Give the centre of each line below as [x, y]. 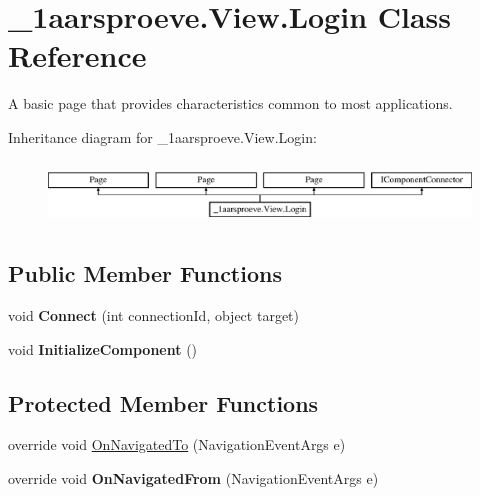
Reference [77, 55]
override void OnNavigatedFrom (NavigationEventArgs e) [193, 478]
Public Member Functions [145, 273]
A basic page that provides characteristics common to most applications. [230, 103]
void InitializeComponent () [103, 348]
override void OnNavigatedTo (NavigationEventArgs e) [177, 444]
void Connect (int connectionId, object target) [153, 315]
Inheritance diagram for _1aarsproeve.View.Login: [162, 136]
